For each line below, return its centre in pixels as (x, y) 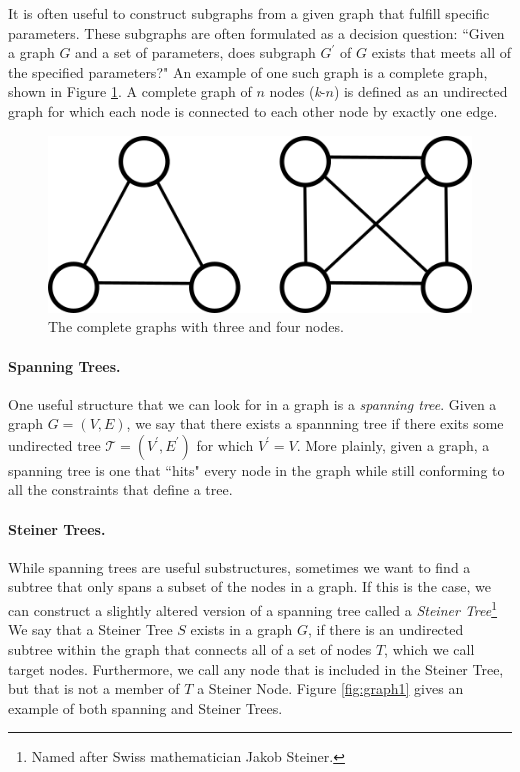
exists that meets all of (441, 52)
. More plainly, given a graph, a (393, 444)
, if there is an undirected (385, 629)
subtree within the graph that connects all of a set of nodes (190, 648)
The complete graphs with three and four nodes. (196, 326)
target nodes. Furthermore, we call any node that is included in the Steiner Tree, (256, 668)
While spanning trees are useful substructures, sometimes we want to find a (239, 566)
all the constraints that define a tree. (120, 489)
